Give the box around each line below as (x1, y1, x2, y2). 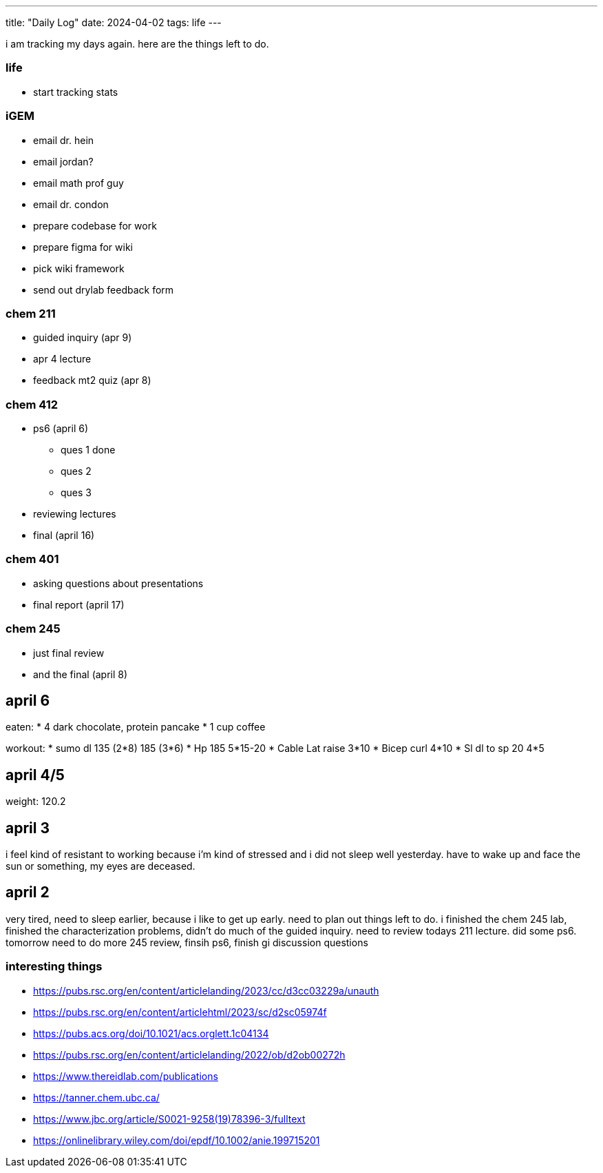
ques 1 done (61, 444, 116, 456)
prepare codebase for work (33, 219, 157, 232)
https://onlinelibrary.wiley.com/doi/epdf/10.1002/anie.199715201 (33, 1134, 320, 1146)
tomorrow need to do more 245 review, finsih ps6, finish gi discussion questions (6, 936, 368, 948)
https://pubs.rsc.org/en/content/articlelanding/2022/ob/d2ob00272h (33, 1048, 346, 1061)
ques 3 (61, 487, 92, 498)
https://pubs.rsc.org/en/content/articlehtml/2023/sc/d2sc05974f (33, 1006, 327, 1018)
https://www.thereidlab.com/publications (33, 1070, 218, 1082)
